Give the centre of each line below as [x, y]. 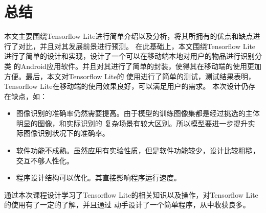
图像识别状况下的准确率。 [66, 133]
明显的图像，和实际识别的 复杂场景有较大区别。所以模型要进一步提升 [132, 123]
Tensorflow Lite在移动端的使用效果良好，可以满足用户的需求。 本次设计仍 [126, 86]
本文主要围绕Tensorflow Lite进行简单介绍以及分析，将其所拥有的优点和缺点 [129, 36]
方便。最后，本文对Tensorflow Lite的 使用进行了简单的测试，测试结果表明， [130, 76]
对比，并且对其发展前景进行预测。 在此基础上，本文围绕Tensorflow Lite [137, 46]
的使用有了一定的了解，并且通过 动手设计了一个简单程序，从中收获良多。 [127, 205]
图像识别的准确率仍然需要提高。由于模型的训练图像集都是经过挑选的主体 [138, 113]
